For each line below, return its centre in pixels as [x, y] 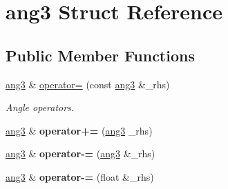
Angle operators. [40, 107]
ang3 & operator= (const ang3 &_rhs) [88, 84]
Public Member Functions [100, 55]
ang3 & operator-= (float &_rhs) [80, 176]
